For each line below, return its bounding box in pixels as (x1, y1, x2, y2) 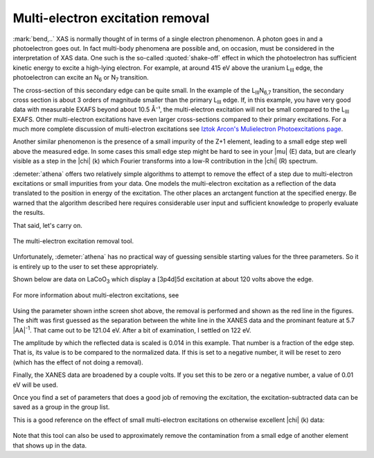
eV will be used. (12, 380, 58, 389)
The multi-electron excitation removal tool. (12, 236, 134, 245)
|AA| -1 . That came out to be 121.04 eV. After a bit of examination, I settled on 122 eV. (12, 325, 252, 334)
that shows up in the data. (12, 441, 87, 450)
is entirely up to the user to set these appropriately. (12, 262, 159, 270)
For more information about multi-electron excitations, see (12, 291, 179, 299)
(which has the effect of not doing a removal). (12, 358, 143, 367)
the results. (12, 209, 45, 217)
